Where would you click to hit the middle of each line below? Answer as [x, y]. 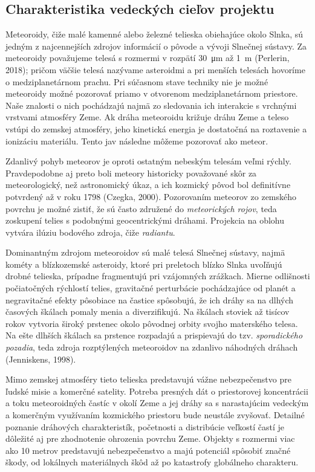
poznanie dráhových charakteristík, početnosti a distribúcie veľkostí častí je [145, 426]
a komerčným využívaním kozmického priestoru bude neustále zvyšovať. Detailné [155, 415]
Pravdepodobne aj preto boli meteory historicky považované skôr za [131, 173]
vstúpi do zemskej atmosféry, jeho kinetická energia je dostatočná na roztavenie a [156, 128]
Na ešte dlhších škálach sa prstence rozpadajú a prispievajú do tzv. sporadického [154, 335]
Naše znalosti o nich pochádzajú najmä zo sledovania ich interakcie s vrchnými [151, 105]
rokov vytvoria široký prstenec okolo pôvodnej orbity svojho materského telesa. [152, 323]
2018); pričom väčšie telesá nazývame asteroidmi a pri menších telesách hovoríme [155, 69]
